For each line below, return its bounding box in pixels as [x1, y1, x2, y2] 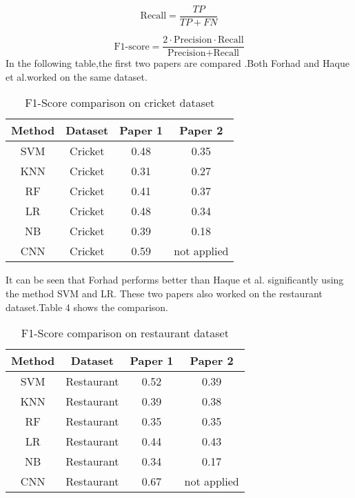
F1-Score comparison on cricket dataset [25, 94, 215, 111]
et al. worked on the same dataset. [6, 69, 148, 83]
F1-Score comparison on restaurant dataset [21, 325, 229, 341]
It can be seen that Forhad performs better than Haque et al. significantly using [6, 272, 344, 287]
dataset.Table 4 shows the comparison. [6, 299, 168, 314]
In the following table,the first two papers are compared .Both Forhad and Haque [6, 56, 349, 70]
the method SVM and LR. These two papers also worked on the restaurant [6, 286, 323, 300]
